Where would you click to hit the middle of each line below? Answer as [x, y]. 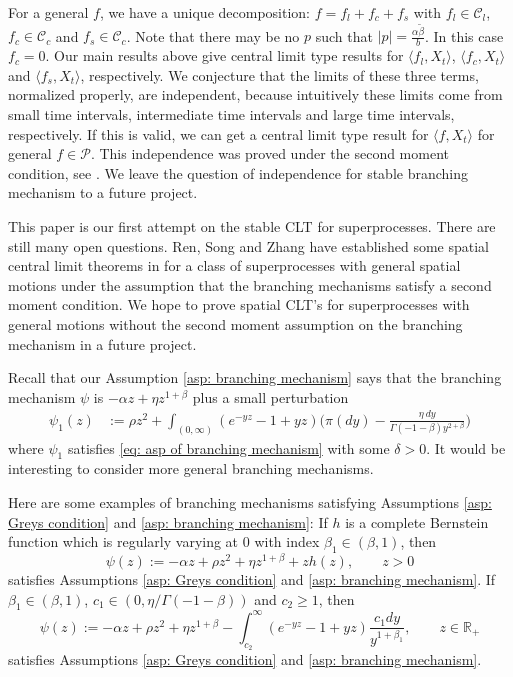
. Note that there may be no [213, 35]
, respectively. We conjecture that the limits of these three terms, [279, 74]
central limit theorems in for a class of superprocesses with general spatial [234, 265]
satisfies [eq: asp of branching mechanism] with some [228, 447]
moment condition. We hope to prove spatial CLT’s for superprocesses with [239, 304]
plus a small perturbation [270, 396]
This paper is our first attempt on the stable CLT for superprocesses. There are [252, 226]
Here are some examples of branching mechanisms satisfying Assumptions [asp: [250, 501]
